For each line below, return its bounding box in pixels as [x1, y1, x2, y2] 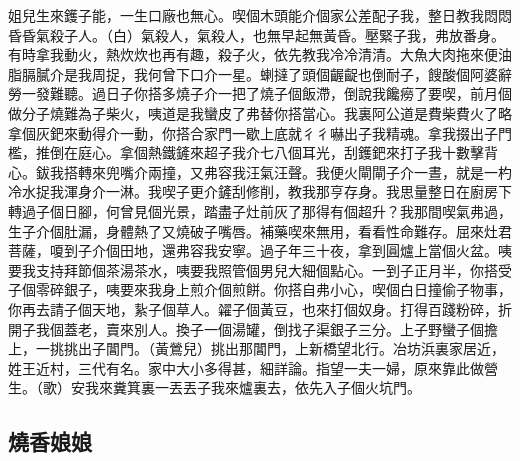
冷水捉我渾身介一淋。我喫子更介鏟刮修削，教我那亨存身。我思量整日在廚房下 [8, 181, 512, 202]
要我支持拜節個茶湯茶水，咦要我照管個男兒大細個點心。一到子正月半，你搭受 [8, 259, 512, 280]
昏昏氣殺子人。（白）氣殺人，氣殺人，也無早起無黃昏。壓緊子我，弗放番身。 [8, 24, 505, 45]
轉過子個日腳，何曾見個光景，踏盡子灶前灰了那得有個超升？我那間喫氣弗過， [8, 200, 512, 221]
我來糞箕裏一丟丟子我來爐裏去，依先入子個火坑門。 [84, 377, 421, 398]
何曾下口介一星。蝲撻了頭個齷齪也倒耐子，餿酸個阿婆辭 [147, 63, 512, 84]
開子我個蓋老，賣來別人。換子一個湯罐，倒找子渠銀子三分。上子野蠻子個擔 [8, 318, 498, 339]
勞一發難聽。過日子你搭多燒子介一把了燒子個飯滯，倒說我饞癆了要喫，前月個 [8, 83, 512, 104]
